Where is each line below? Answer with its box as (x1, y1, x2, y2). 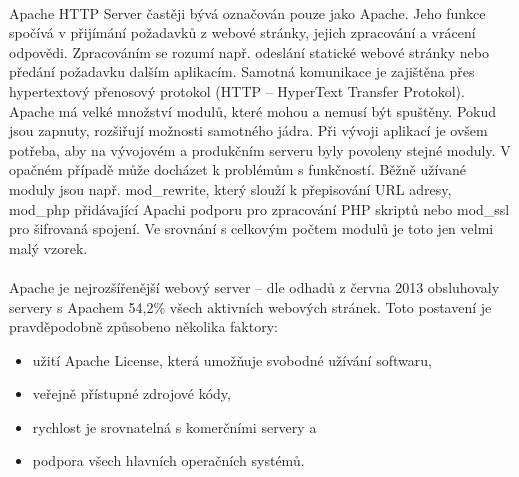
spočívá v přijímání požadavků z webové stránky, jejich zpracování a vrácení (9, 22, 476, 43)
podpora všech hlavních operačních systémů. (32, 450, 305, 471)
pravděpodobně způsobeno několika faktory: (9, 316, 278, 337)
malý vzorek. (9, 237, 88, 258)
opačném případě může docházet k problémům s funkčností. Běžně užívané (9, 159, 466, 180)
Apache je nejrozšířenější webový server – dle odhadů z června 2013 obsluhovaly (9, 276, 500, 297)
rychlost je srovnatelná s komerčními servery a (32, 416, 317, 437)
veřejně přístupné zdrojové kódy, (32, 383, 231, 404)
